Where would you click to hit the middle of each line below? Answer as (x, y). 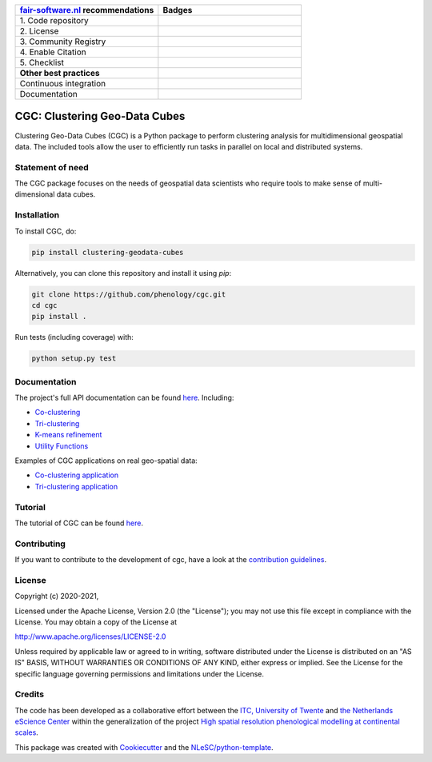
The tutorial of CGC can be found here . (79, 523)
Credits (29, 694)
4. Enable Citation (53, 52)
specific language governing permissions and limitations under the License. (139, 674)
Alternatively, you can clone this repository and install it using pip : (123, 273)
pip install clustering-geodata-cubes (108, 252)
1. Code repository (54, 20)
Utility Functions (62, 446)
